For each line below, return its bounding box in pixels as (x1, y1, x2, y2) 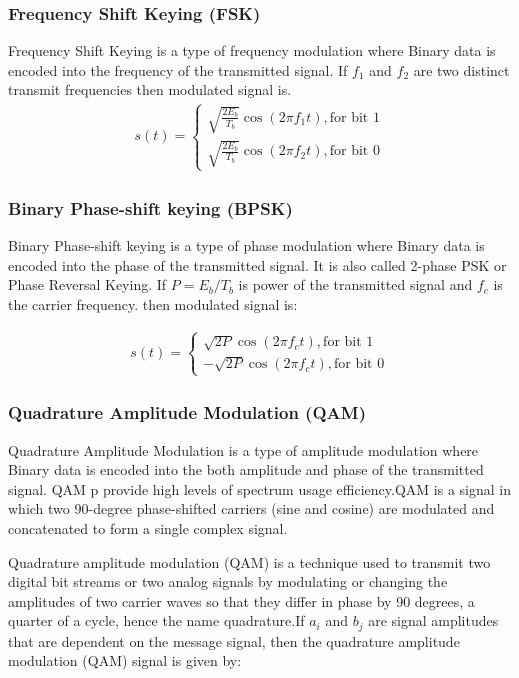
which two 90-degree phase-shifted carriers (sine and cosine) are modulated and (8, 498, 495, 519)
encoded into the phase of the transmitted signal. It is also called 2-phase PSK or (8, 254, 507, 275)
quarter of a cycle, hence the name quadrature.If (8, 610, 305, 631)
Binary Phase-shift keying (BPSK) (8, 195, 293, 220)
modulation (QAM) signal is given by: (8, 650, 242, 671)
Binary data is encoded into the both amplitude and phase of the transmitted (8, 459, 484, 480)
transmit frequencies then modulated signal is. (8, 79, 292, 100)
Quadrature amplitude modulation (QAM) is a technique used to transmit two (8, 551, 491, 572)
